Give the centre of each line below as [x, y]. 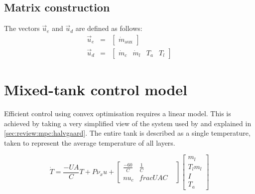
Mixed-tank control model [96, 90]
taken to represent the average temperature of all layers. [90, 142]
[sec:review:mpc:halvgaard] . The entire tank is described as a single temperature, [127, 133]
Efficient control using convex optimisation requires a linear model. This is [118, 113]
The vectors [22, 28]
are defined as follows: [109, 28]
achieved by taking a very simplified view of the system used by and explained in [128, 123]
